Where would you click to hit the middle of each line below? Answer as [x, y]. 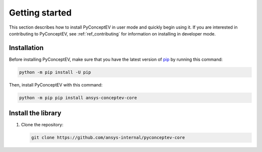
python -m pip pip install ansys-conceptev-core [78, 98]
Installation [26, 48]
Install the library [35, 113]
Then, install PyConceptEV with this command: [56, 84]
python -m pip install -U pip [55, 72]
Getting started [40, 13]
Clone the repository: [42, 125]
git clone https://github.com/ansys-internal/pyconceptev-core [108, 138]
